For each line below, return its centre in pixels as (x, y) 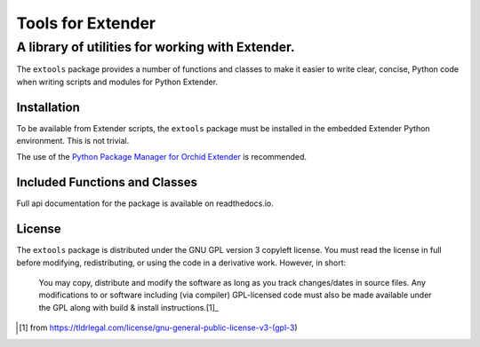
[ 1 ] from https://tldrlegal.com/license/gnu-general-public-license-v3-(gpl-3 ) (158, 327)
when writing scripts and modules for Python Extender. (117, 82)
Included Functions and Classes (107, 182)
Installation (48, 107)
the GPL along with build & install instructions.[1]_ (129, 307)
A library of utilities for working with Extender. (156, 47)
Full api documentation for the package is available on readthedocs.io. (145, 203)
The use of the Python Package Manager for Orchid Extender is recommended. (161, 157)
